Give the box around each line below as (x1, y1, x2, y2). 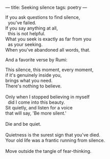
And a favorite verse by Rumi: (5, 57, 68, 63)
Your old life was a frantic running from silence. (5, 138, 105, 143)
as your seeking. (7, 41, 43, 48)
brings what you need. (5, 78, 53, 83)
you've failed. (7, 20, 37, 26)
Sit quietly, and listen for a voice (5, 105, 73, 110)
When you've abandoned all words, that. (5, 47, 91, 53)
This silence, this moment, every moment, (5, 66, 94, 73)
